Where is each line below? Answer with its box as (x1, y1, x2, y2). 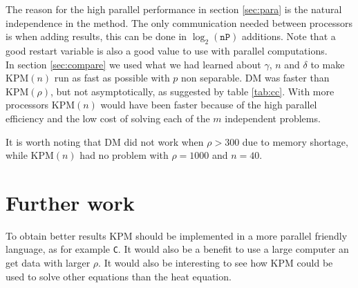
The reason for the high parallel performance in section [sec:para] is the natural (6, 2, 342, 16)
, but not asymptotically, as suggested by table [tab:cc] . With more (50, 84, 335, 98)
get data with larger (6, 256, 91, 270)
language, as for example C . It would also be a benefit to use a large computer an (6, 242, 349, 256)
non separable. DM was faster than (181, 70, 330, 85)
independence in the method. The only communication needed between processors (6, 15, 352, 30)
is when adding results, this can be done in (6, 29, 187, 44)
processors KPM (6, 97, 75, 112)
